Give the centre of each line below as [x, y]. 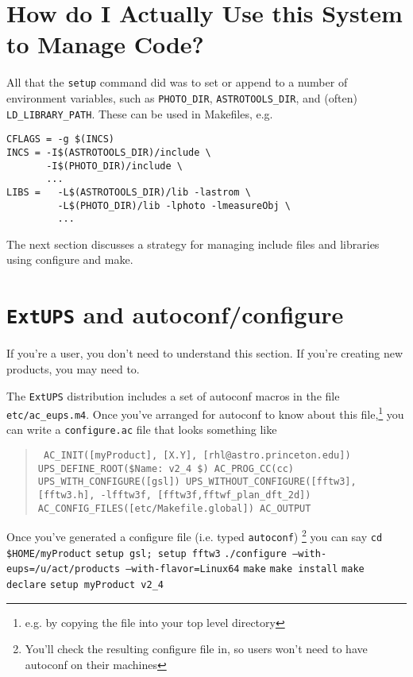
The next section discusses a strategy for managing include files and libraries [193, 244]
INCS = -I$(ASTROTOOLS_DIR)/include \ [109, 152]
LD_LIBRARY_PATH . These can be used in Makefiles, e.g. [140, 113]
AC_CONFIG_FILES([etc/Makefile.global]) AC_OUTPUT [174, 508]
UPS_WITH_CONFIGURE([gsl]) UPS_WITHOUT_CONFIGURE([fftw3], [197, 482]
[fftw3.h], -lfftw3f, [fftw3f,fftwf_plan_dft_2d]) [174, 495]
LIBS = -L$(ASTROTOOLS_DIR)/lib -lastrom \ [129, 192]
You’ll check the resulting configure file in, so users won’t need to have [196, 649]
